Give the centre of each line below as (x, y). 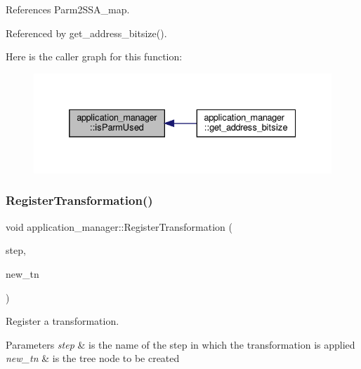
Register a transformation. (63, 321)
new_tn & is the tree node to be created (93, 358)
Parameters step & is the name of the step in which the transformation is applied (180, 344)
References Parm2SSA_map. (68, 9)
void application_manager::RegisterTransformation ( (119, 226)
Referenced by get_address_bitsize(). (86, 33)
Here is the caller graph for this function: (94, 56)
